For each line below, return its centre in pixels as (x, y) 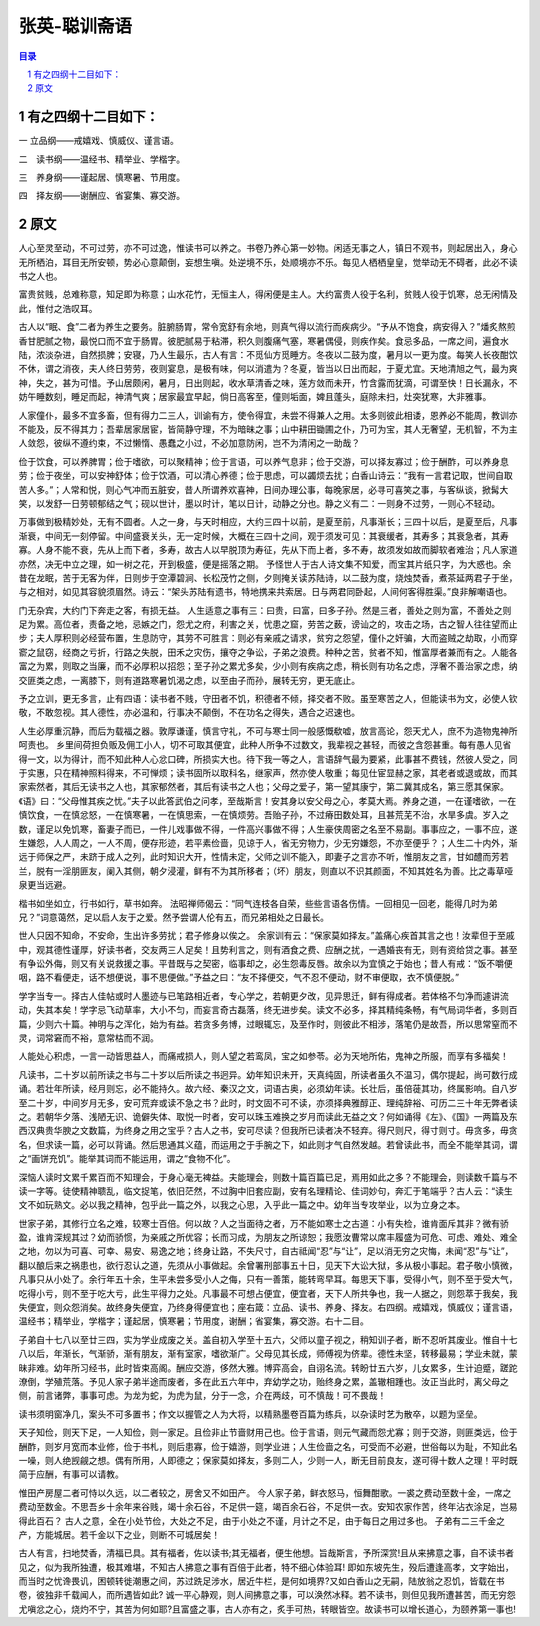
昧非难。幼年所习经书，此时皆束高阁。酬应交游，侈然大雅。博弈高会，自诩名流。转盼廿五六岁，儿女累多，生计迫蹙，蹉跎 (268, 1367)
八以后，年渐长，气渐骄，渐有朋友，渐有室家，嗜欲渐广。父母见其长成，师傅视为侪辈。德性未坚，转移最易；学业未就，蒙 (268, 1354)
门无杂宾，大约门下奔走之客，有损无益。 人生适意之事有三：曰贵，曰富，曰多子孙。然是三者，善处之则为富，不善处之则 (265, 610)
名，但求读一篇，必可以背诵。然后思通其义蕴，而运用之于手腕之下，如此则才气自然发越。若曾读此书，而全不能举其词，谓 (268, 1144)
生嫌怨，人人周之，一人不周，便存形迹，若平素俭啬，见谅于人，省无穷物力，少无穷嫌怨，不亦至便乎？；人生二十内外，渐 (268, 842)
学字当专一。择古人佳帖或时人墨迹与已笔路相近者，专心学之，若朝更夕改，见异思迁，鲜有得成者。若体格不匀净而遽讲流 (263, 996)
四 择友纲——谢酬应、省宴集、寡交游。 (101, 196)
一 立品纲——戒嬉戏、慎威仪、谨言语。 (98, 141)
